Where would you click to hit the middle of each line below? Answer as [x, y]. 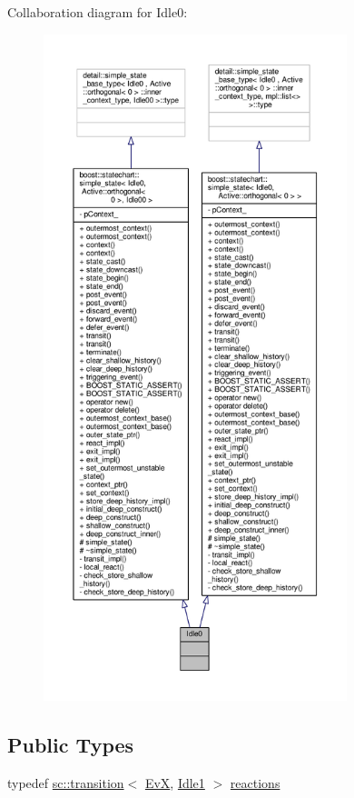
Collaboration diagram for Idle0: [98, 12]
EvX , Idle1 [175, 782]
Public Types [71, 744]
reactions [255, 782]
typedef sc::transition [66, 782]
